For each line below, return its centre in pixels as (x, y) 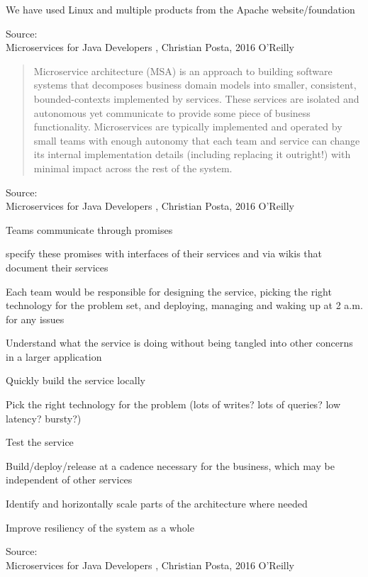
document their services (57, 267)
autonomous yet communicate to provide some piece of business (172, 112)
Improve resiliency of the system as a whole (100, 527)
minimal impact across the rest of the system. (133, 168)
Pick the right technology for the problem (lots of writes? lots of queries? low (173, 404)
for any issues (35, 319)
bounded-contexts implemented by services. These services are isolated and (196, 98)
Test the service (40, 442)
